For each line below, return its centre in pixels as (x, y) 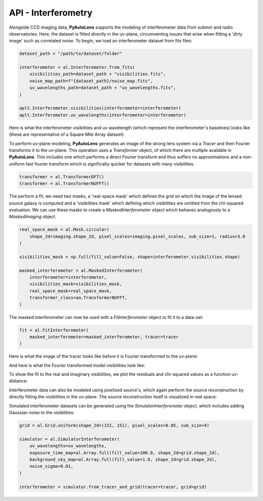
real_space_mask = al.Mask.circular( (64, 230)
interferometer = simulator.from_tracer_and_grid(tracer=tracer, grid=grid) (113, 487)
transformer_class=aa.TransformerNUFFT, (78, 298)
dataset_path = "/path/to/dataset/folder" (71, 54)
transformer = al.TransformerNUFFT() (64, 184)
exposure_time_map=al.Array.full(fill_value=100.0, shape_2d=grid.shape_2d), (125, 453)
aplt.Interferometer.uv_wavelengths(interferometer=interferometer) (103, 115)
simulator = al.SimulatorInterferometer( (69, 439)
